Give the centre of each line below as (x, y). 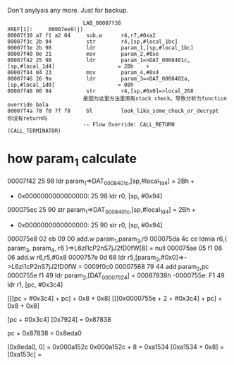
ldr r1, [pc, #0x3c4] (35, 285)
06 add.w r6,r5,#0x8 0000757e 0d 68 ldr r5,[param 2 (84, 258)
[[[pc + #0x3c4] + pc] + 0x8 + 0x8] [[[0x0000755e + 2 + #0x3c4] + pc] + (115, 299)
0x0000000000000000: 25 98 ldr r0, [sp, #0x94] (90, 196)
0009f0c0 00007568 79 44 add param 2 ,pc (146, 267)
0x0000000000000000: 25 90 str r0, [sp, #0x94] (90, 225)
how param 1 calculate (72, 160)
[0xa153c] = (25, 354)
